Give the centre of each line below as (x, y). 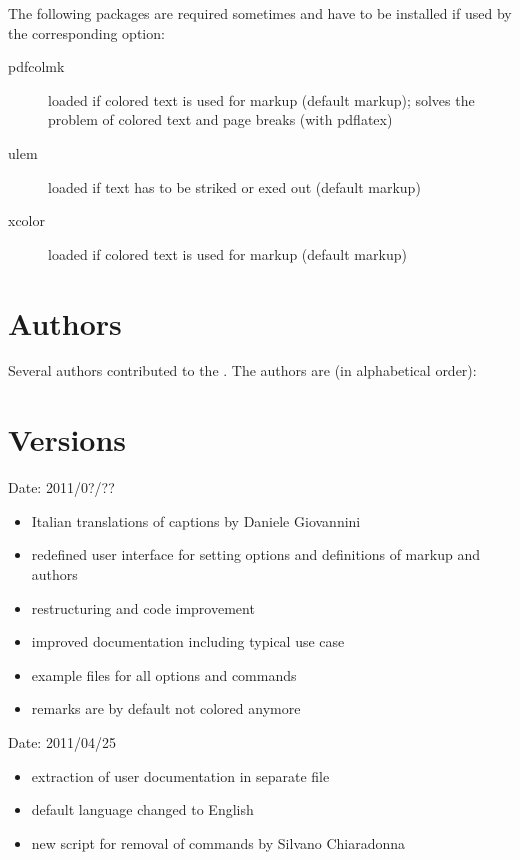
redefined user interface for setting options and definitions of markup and (255, 554)
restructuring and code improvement (143, 607)
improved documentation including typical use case (188, 641)
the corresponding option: (86, 32)
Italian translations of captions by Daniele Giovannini (196, 520)
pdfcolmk (36, 66)
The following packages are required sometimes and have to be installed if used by (260, 13)
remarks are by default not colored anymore (166, 708)
